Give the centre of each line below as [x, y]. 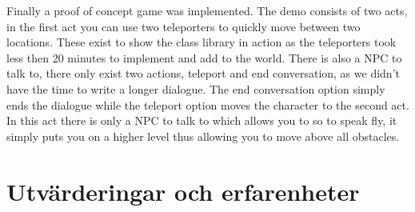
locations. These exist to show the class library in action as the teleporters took [202, 42]
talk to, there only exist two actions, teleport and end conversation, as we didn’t [203, 73]
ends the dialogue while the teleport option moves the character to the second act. [208, 104]
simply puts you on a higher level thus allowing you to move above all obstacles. [203, 136]
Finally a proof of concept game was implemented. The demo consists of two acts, [207, 10]
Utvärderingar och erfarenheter [183, 191]
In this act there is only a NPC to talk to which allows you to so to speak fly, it [202, 120]
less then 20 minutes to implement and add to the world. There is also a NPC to [204, 57]
